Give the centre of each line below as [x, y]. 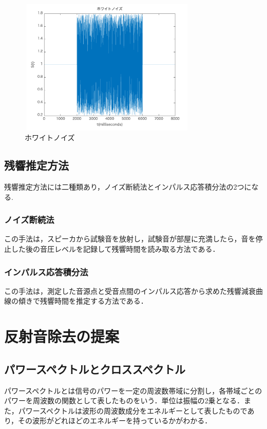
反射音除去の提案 [62, 336]
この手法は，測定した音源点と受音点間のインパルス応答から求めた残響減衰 [130, 291]
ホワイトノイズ [50, 137]
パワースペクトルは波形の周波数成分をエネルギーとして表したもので [133, 410]
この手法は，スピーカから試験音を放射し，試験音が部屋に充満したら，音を [130, 239]
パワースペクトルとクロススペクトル [95, 369]
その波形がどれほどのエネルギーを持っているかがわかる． [115, 421]
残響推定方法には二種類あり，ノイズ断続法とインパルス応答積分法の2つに [128, 187]
